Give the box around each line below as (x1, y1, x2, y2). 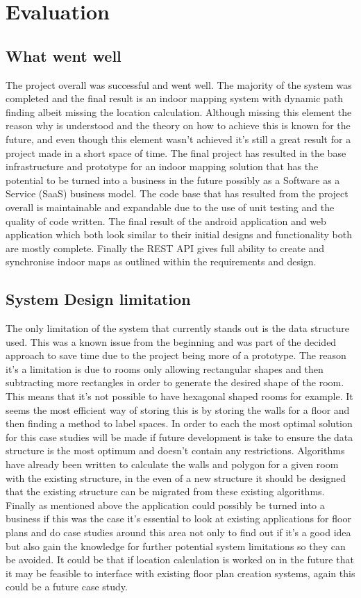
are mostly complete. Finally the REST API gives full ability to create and (6, 240, 325, 255)
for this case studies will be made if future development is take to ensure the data (6, 429, 353, 444)
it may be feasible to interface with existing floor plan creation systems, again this (6, 565, 355, 580)
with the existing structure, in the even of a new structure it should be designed (6, 470, 346, 485)
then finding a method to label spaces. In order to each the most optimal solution (6, 416, 353, 431)
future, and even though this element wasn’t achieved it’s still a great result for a (6, 131, 351, 146)
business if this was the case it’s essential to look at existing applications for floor (6, 511, 351, 526)
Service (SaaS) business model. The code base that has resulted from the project (6, 186, 349, 201)
